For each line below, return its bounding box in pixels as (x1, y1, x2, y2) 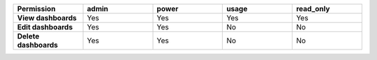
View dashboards (17, 13, 77, 22)
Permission (17, 4, 56, 13)
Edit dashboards (17, 22, 73, 31)
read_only (295, 4, 330, 13)
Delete (17, 31, 40, 41)
